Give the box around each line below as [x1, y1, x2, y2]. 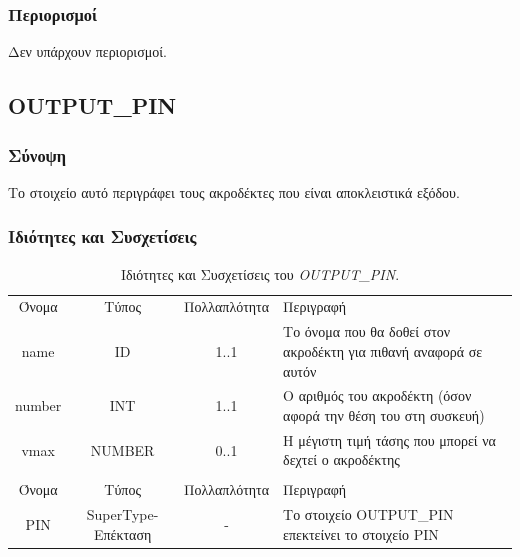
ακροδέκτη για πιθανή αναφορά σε [283, 340, 483, 361]
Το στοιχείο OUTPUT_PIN [283, 504, 454, 525]
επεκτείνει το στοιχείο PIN [283, 523, 439, 544]
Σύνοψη [8, 142, 67, 167]
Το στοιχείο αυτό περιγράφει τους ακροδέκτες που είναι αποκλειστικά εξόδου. [8, 181, 460, 202]
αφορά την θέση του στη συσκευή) [283, 404, 485, 425]
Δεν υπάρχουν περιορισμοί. [8, 41, 167, 62]
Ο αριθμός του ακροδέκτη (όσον [283, 385, 472, 406]
